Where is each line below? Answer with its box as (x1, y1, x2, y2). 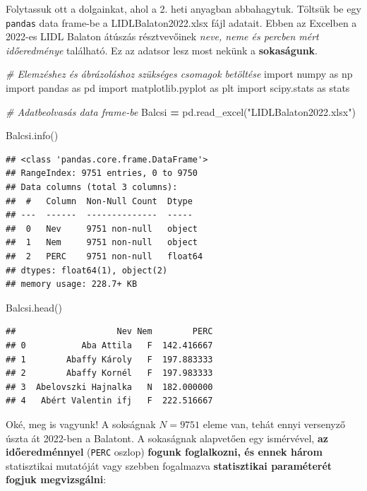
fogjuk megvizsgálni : (6, 472, 107, 487)
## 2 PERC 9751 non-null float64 (6, 251, 203, 261)
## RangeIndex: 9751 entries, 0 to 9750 (6, 168, 198, 179)
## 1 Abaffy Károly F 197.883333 (6, 354, 213, 365)
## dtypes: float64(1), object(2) (6, 265, 168, 276)
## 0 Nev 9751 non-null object (6, 223, 198, 234)
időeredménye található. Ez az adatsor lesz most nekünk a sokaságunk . (6, 42, 318, 57)
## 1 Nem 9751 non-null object (6, 237, 198, 248)
